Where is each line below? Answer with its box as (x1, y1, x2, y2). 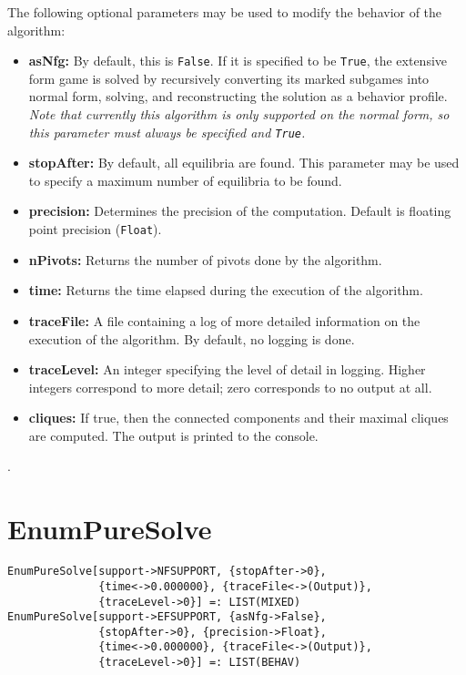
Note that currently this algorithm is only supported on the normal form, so (28, 105, 450, 124)
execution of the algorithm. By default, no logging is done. (28, 329, 355, 348)
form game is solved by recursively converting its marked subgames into (28, 68, 430, 87)
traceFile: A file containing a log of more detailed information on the (28, 311, 420, 330)
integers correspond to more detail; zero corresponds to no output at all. (28, 377, 432, 396)
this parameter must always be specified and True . (28, 122, 306, 141)
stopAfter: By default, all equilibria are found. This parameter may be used (28, 153, 460, 172)
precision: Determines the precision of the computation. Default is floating (28, 201, 451, 220)
